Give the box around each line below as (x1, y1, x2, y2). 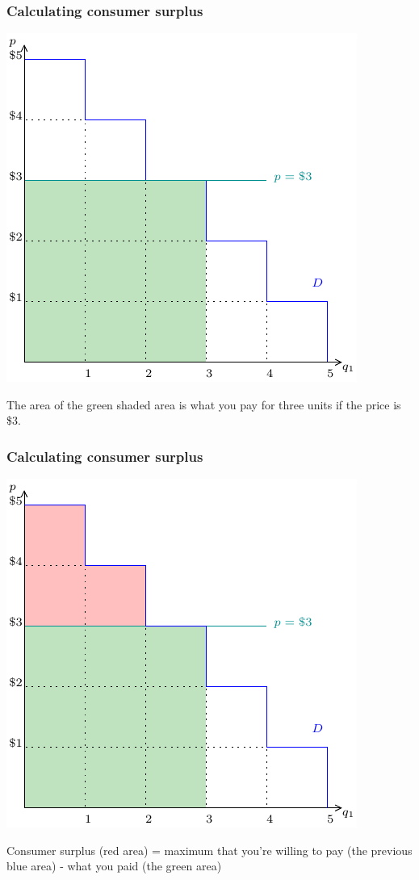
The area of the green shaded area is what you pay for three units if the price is (6, 396, 401, 413)
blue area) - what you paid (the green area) (6, 857, 222, 874)
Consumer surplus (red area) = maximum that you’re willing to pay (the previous (6, 841, 413, 858)
